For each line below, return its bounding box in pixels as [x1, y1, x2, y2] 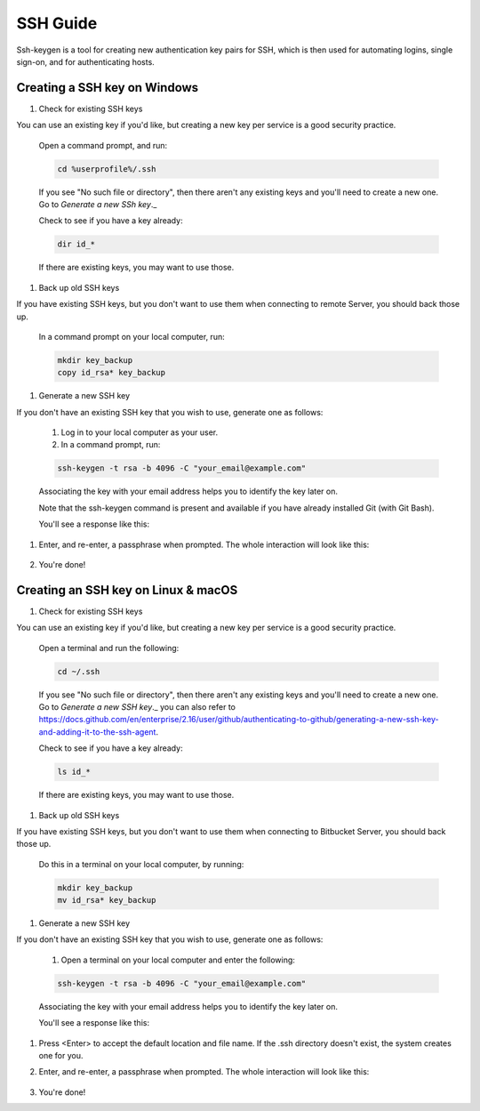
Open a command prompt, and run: [38, 140, 168, 150]
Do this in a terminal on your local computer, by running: [38, 858, 244, 869]
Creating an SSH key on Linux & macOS [16, 583, 238, 598]
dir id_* [57, 239, 96, 249]
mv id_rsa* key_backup [57, 895, 156, 906]
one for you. [38, 1051, 84, 1060]
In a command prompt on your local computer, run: [38, 331, 226, 342]
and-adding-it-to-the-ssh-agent [38, 726, 156, 737]
